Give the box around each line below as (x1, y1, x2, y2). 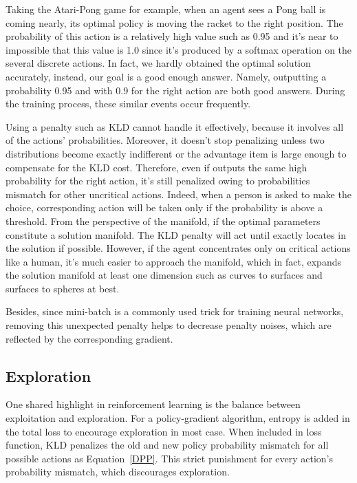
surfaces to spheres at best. (6, 281, 120, 295)
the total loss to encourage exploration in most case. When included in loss (6, 424, 322, 438)
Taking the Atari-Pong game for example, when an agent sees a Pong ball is (6, 2, 326, 16)
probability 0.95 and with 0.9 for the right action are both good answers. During (6, 83, 345, 97)
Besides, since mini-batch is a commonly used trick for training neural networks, (6, 304, 344, 319)
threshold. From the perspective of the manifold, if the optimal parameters (6, 213, 321, 228)
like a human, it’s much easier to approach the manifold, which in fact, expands (6, 254, 341, 268)
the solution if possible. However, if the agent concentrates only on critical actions (6, 241, 351, 255)
